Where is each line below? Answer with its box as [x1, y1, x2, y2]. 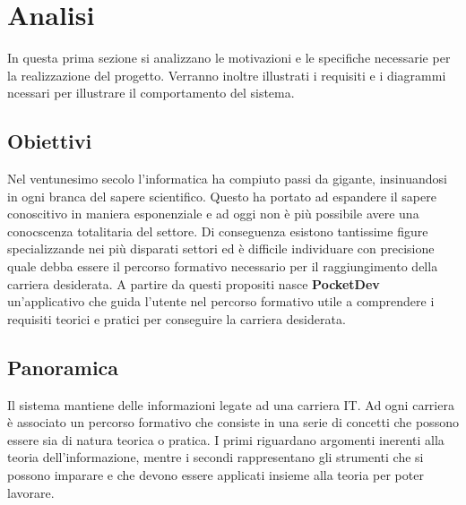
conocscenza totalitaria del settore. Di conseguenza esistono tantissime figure [7, 221, 428, 240]
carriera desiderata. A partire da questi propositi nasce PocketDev [7, 274, 380, 293]
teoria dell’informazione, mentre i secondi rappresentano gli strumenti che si [7, 448, 424, 466]
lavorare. [7, 483, 55, 501]
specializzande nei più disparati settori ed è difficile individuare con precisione [7, 239, 435, 258]
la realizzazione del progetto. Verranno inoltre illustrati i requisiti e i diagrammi [7, 65, 446, 84]
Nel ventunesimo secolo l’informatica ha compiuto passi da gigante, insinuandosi [7, 169, 447, 188]
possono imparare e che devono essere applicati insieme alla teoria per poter [7, 466, 424, 484]
